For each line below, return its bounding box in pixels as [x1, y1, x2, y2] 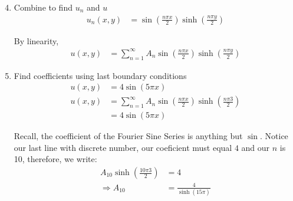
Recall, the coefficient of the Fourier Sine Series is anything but [14, 130, 243, 142]
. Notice [260, 130, 288, 142]
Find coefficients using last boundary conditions [14, 69, 187, 81]
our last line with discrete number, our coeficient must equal [14, 141, 232, 153]
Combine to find [14, 1, 73, 13]
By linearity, [14, 34, 59, 47]
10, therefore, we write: [14, 153, 97, 165]
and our [241, 141, 270, 153]
